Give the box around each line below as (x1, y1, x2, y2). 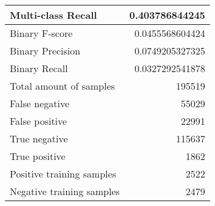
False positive (10, 114, 67, 128)
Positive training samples (10, 167, 117, 181)
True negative (10, 131, 68, 145)
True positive (10, 149, 66, 163)
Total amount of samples (10, 79, 115, 93)
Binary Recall (10, 61, 68, 75)
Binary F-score (10, 26, 73, 40)
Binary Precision (10, 44, 81, 58)
